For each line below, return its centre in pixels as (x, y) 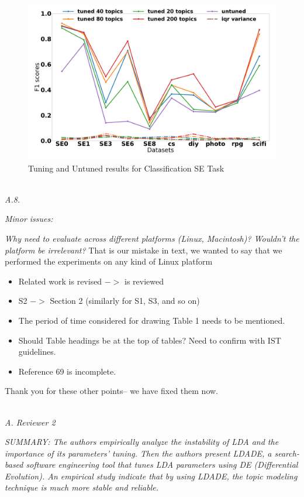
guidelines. (37, 352)
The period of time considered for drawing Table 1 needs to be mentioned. (152, 320)
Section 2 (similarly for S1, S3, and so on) (125, 301)
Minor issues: (29, 219)
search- (287, 453)
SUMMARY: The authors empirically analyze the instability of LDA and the (142, 442)
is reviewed (144, 281)
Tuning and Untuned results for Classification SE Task (126, 168)
